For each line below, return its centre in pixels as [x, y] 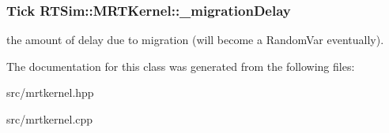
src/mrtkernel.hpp [50, 92]
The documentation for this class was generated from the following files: [181, 66]
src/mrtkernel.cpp [50, 119]
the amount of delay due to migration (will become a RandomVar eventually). [195, 40]
